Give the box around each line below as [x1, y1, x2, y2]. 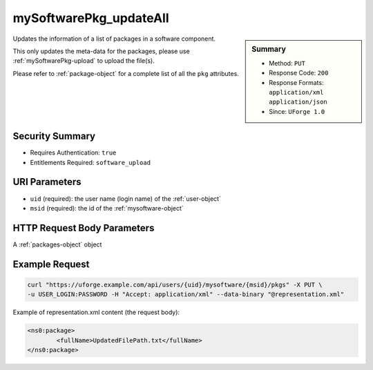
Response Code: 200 [269, 69, 329, 77]
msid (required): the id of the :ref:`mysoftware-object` [30, 204, 184, 212]
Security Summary [12, 130, 96, 142]
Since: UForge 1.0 [269, 107, 325, 115]
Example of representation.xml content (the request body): [12, 308, 180, 317]
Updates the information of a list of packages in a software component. [12, 35, 216, 43]
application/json [269, 98, 327, 106]
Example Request [12, 258, 90, 270]
